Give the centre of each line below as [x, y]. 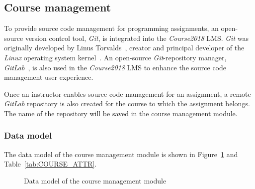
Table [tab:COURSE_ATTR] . [50, 164]
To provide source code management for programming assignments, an [111, 28]
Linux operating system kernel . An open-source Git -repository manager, [115, 57]
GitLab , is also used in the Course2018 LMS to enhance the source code [115, 67]
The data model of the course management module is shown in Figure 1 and [121, 154]
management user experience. [49, 77]
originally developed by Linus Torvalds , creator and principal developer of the [124, 48]
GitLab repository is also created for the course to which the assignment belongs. [127, 103]
